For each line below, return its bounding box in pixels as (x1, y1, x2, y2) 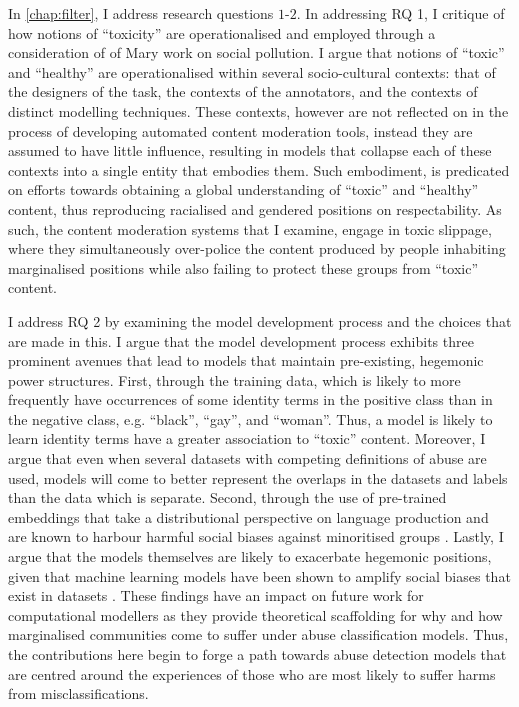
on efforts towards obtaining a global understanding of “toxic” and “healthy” (8, 179, 479, 200)
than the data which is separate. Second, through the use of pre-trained (8, 487, 447, 508)
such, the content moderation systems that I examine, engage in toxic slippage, (8, 218, 492, 239)
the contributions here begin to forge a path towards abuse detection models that (8, 644, 507, 664)
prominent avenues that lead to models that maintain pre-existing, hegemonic (8, 350, 484, 371)
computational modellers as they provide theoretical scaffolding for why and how (8, 604, 503, 625)
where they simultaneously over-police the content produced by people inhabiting (8, 238, 506, 259)
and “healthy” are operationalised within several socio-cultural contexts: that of (8, 61, 496, 82)
